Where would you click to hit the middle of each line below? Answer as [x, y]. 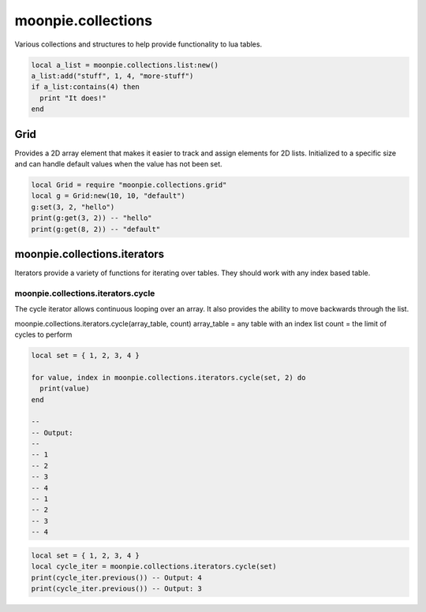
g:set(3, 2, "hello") [73, 207]
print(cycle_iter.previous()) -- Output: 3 [117, 588]
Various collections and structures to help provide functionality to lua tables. [138, 44]
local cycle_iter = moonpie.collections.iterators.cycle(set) [154, 567]
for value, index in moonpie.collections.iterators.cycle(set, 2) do [168, 377]
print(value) [65, 389]
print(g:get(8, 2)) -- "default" [96, 229]
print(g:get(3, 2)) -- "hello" [92, 218]
